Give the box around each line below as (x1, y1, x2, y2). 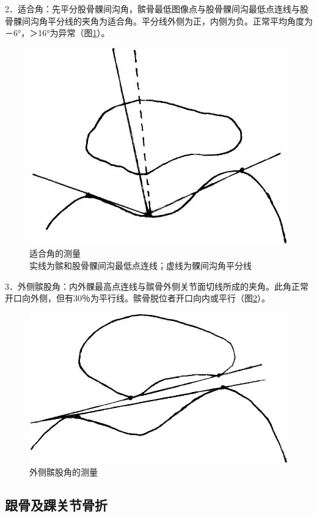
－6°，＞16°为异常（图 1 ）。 (5, 26, 110, 39)
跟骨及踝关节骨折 (5, 495, 107, 514)
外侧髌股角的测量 (29, 465, 98, 478)
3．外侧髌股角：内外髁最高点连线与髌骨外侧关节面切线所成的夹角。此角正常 (5, 279, 308, 292)
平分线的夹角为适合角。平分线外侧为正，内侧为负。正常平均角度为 (47, 14, 313, 27)
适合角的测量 (29, 247, 81, 260)
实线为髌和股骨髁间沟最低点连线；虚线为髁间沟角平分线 (29, 258, 252, 271)
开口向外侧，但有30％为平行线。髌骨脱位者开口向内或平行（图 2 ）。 (5, 292, 270, 304)
